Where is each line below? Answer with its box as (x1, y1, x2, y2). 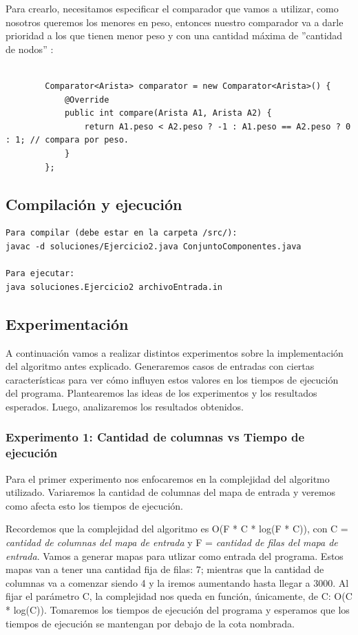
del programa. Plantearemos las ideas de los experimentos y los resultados (6, 386, 317, 400)
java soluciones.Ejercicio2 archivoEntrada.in (6, 282, 222, 292)
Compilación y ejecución (6, 193, 182, 214)
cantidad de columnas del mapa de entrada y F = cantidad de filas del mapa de (6, 534, 338, 549)
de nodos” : (6, 41, 54, 56)
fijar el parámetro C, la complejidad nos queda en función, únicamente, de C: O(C (6, 589, 352, 603)
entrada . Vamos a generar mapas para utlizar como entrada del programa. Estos (6, 548, 344, 563)
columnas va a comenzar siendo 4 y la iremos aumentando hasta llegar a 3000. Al (6, 575, 349, 590)
